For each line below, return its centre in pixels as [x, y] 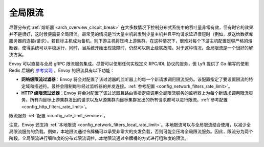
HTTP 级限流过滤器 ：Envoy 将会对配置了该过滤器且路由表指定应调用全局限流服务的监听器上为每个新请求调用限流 [135, 93]
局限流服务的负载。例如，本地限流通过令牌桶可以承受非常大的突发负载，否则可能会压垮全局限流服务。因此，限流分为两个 [131, 131]
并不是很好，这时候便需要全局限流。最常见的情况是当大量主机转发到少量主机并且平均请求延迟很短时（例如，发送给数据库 [131, 34]
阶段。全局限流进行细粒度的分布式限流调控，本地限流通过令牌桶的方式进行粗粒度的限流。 [99, 138]
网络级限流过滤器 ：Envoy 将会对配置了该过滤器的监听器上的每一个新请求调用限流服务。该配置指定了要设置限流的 [135, 79]
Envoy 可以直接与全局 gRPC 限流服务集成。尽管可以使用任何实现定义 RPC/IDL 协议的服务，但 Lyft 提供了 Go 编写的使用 [129, 63]
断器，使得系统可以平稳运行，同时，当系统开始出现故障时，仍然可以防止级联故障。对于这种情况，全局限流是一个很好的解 [131, 48]
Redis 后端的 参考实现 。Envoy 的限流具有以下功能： [62, 70]
